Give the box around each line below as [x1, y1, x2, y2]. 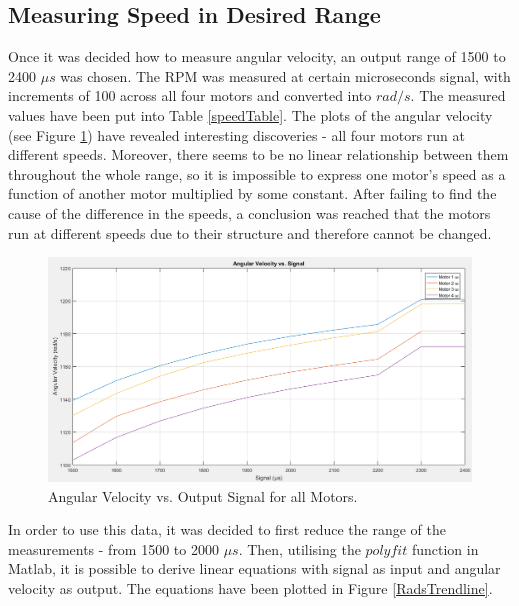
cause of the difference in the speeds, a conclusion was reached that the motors [8, 202, 491, 223]
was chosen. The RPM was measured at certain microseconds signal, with [60, 65, 511, 86]
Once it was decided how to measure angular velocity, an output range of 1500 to [8, 46, 506, 67]
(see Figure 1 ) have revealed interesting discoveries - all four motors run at [8, 124, 465, 145]
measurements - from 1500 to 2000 [8, 538, 219, 559]
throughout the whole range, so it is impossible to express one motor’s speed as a [8, 163, 506, 184]
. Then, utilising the [238, 538, 361, 559]
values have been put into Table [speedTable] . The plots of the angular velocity [8, 104, 493, 125]
